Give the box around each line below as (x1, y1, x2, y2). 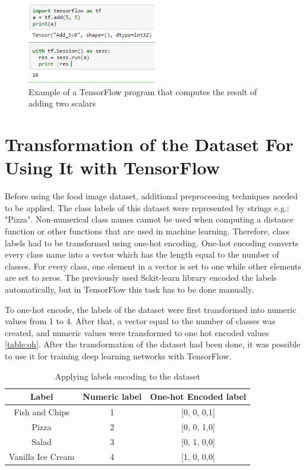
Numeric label (83, 390, 142, 403)
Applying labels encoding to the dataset (55, 369, 200, 382)
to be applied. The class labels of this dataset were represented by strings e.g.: (5, 201, 289, 214)
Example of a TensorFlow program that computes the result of (29, 85, 257, 98)
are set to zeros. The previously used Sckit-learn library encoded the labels (5, 271, 277, 284)
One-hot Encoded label (150, 390, 247, 403)
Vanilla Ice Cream (9, 450, 75, 462)
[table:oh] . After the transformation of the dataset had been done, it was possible (5, 338, 301, 350)
